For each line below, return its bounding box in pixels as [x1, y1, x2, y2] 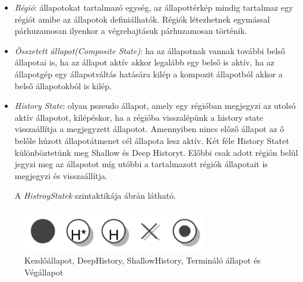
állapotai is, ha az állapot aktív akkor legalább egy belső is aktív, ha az [14, 56, 274, 68]
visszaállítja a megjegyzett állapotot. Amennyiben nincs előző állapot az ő [14, 123, 285, 135]
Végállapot [24, 265, 64, 278]
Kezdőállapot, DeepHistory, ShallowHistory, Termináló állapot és [24, 254, 261, 267]
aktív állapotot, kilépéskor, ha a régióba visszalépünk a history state [14, 111, 263, 123]
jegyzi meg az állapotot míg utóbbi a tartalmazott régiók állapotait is [14, 158, 268, 170]
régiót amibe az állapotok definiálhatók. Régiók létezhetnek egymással [14, 12, 270, 25]
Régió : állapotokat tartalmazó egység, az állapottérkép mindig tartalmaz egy [14, 1, 293, 13]
